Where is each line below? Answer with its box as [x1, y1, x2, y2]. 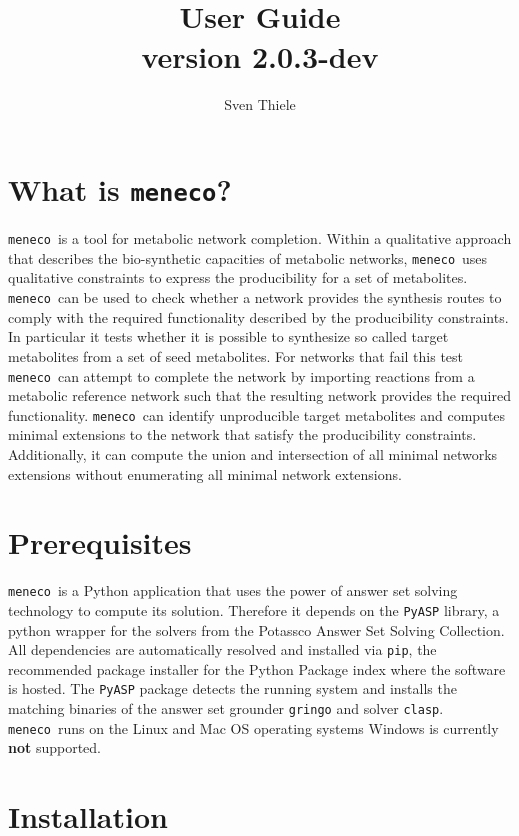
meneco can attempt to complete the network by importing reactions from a [8, 365, 475, 386]
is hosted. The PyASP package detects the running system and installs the [8, 678, 457, 699]
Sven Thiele [224, 93, 296, 114]
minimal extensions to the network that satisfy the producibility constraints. [8, 424, 477, 445]
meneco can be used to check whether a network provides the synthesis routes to [8, 287, 502, 308]
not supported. [8, 737, 102, 758]
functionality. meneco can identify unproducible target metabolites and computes [8, 404, 506, 425]
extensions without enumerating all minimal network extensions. [8, 463, 402, 484]
